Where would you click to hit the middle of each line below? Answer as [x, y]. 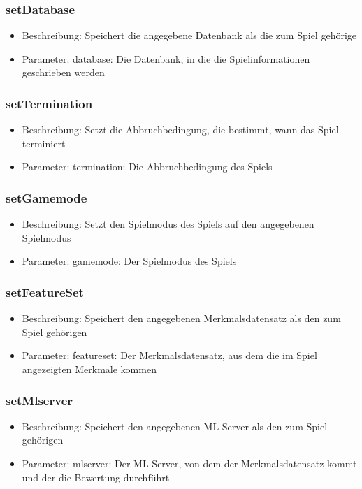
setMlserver [39, 400]
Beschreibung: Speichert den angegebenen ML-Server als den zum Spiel [175, 426]
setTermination [49, 103]
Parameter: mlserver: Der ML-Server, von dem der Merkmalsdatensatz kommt [189, 463]
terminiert [44, 143]
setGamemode [46, 197]
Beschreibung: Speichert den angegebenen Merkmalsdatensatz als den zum [181, 318]
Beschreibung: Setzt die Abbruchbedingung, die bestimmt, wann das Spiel [180, 130]
